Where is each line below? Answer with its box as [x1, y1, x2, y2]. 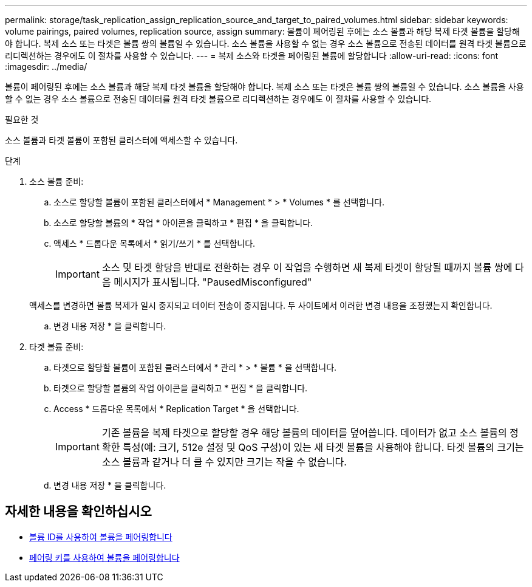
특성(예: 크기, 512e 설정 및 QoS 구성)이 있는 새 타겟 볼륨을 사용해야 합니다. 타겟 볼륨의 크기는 [122, 441, 524, 453]
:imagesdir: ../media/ [5, 61, 87, 72]
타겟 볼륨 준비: [29, 342, 84, 352]
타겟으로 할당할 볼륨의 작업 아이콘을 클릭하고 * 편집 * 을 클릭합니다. [53, 383, 308, 393]
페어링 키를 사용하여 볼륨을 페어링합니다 [29, 552, 180, 563]
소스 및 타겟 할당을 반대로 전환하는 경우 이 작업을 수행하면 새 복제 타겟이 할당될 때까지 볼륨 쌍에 [101, 261, 513, 273]
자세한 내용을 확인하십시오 [5, 504, 152, 520]
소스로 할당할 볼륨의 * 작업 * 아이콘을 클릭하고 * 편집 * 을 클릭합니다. [53, 218, 313, 228]
